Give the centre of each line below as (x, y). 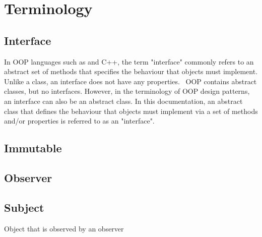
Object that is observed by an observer (64, 228)
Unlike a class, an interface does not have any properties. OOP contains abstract (130, 81)
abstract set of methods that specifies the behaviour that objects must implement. (131, 71)
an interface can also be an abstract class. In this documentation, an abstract (123, 101)
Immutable (33, 148)
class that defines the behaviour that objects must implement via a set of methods (131, 111)
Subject (24, 207)
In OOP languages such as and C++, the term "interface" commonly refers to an (129, 61)
